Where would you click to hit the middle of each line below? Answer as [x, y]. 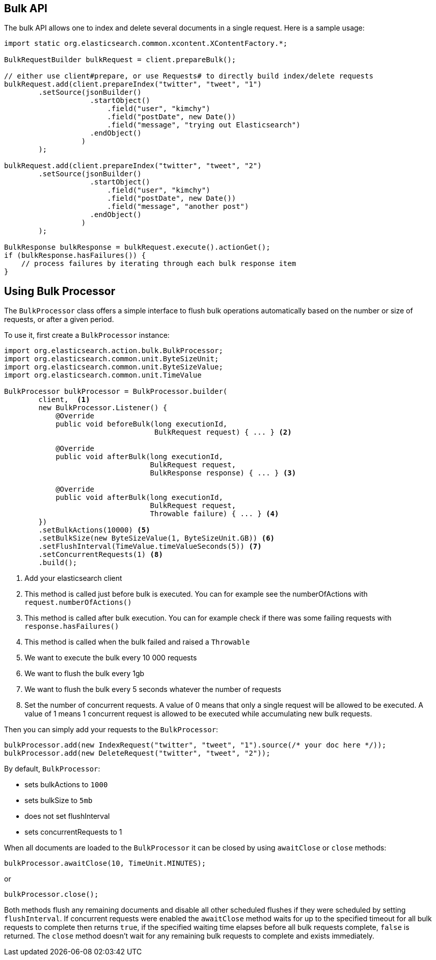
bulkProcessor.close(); [51, 895]
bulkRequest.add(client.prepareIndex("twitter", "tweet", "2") [133, 166]
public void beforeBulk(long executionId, [142, 424]
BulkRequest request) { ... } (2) [223, 432]
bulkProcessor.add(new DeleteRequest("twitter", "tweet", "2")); [137, 753]
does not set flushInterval [67, 816]
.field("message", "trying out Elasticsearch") [204, 125]
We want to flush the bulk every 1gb [85, 674]
